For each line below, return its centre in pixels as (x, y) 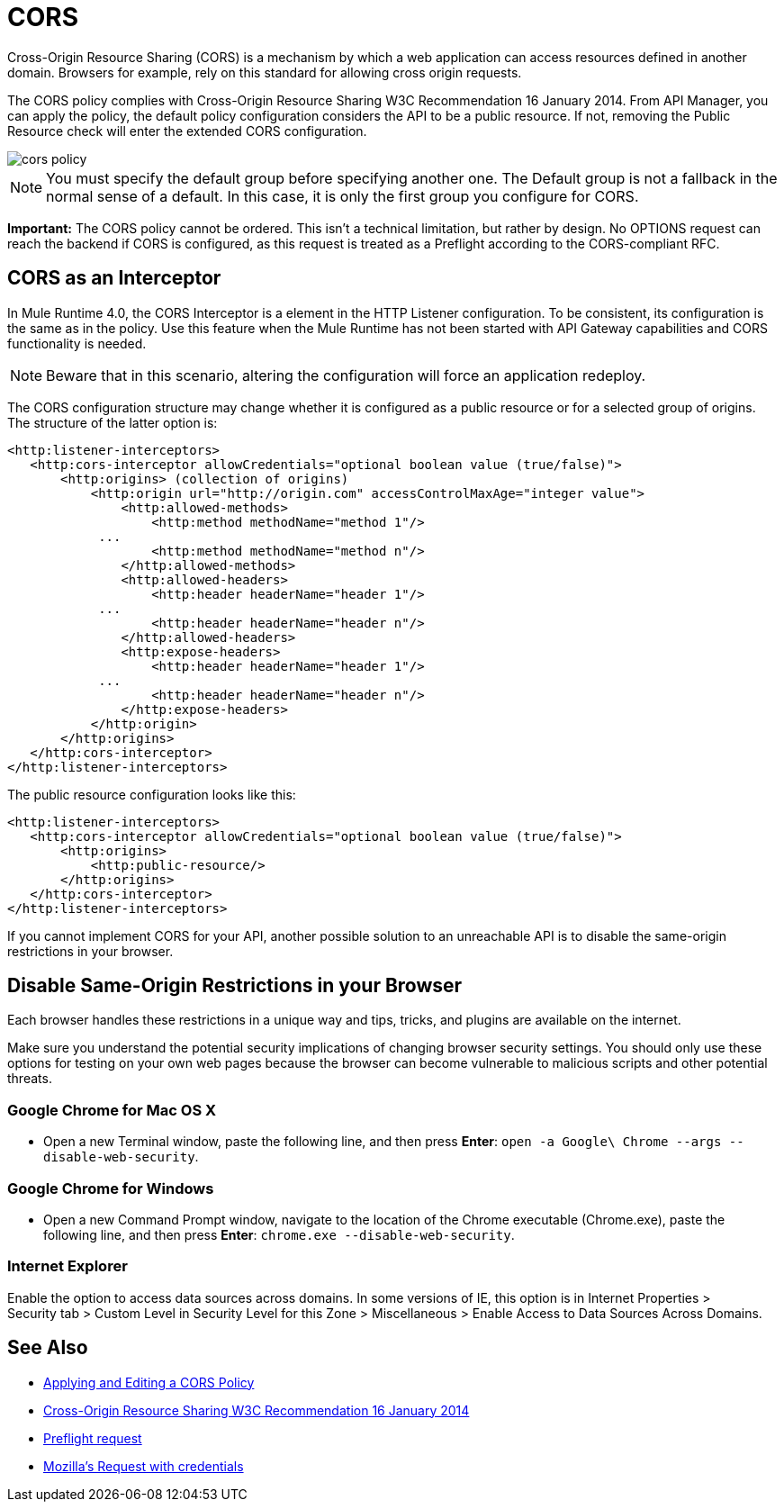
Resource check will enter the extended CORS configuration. (187, 131)
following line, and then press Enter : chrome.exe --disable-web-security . (279, 1234)
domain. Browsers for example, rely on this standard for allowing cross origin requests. (265, 72)
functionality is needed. (77, 343)
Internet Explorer (68, 1266)
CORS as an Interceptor (114, 278)
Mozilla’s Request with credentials (144, 1466)
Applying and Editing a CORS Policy (149, 1382)
